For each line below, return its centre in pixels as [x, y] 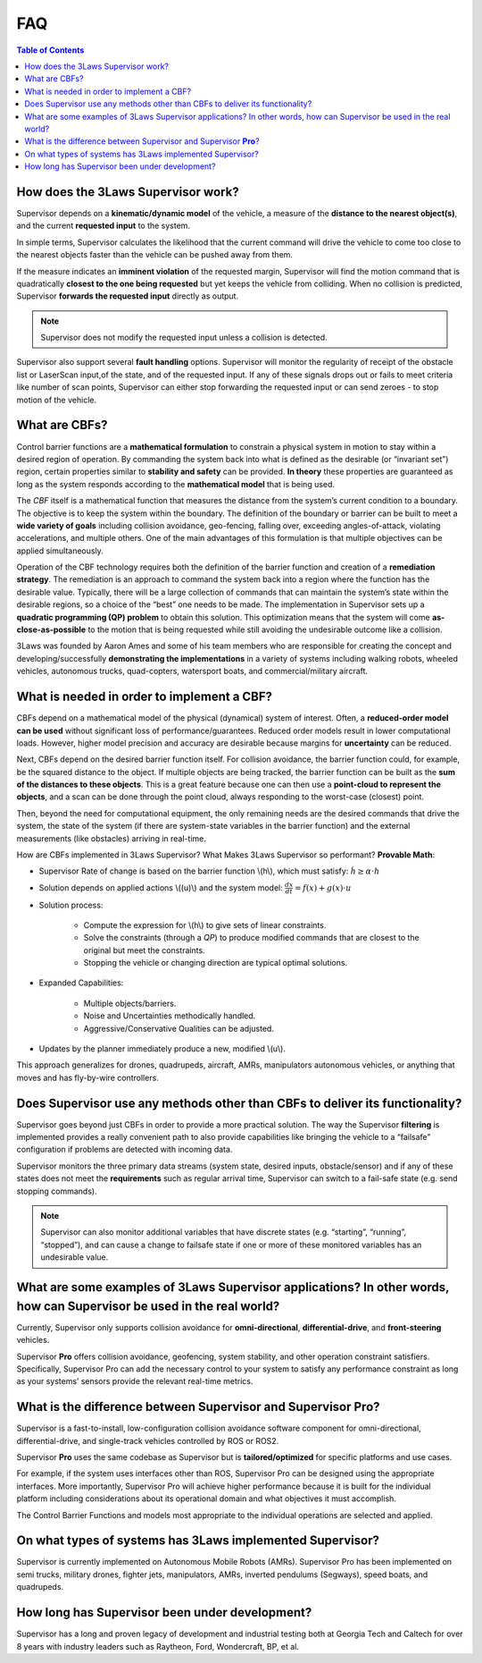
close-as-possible [51, 629]
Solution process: [71, 905]
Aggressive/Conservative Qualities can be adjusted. [179, 1028]
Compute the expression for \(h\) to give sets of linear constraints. [205, 924]
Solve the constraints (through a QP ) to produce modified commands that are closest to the [251, 938]
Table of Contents [50, 50]
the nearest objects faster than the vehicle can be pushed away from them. [155, 255]
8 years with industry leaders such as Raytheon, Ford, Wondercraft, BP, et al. [158, 1646]
